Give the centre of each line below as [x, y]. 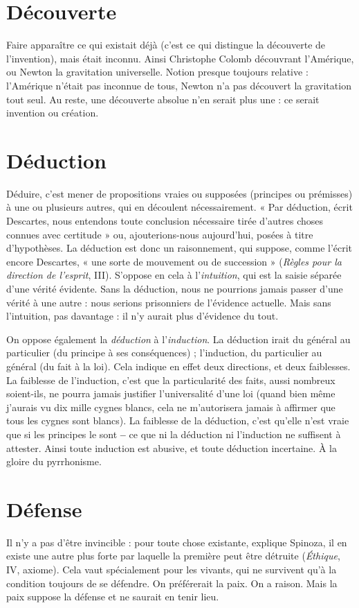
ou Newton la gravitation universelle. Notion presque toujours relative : [157, 72]
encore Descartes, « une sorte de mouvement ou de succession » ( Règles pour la [174, 261]
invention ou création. [53, 113]
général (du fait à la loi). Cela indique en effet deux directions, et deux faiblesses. [178, 366]
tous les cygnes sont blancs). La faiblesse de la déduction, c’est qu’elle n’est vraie [178, 420]
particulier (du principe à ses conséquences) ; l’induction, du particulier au [164, 353]
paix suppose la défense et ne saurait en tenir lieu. [113, 597]
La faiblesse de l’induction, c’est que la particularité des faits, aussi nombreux [171, 380]
